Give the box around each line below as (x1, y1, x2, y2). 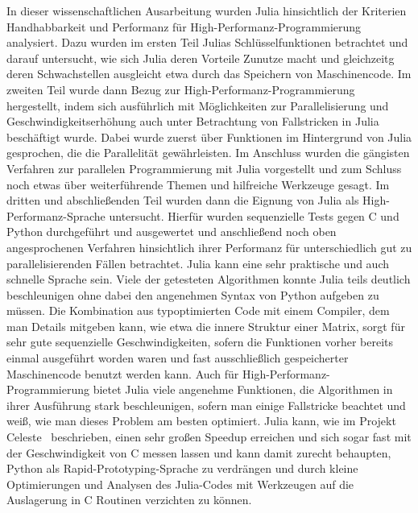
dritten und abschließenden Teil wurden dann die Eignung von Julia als (6, 192, 359, 209)
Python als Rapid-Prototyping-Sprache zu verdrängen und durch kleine (6, 460, 358, 477)
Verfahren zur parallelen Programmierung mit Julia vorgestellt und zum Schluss (6, 159, 402, 176)
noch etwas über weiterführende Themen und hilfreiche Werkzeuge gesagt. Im (6, 176, 390, 192)
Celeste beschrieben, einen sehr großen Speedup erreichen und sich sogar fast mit (6, 428, 412, 445)
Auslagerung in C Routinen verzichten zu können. (6, 491, 252, 508)
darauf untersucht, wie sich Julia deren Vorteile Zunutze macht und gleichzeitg (6, 49, 395, 66)
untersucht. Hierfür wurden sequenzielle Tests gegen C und (109, 207, 399, 224)
